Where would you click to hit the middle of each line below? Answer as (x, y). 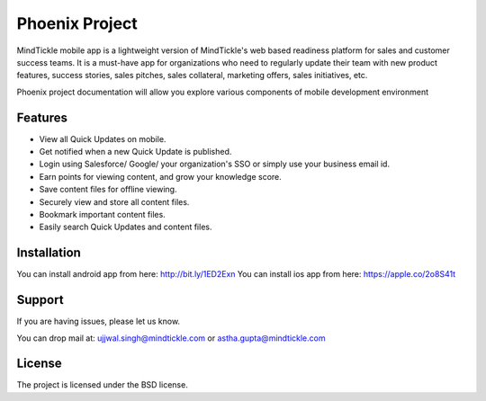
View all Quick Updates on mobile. (103, 138)
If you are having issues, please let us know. (98, 321)
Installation (49, 253)
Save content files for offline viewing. (108, 190)
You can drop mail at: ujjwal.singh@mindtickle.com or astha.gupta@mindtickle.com (171, 338)
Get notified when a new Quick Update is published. (135, 152)
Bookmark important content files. (102, 214)
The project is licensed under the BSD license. (102, 385)
